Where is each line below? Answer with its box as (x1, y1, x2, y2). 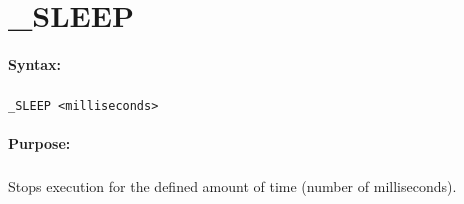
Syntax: (8, 53, 61, 74)
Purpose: (8, 133, 71, 154)
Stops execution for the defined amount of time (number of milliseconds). (8, 176, 457, 197)
